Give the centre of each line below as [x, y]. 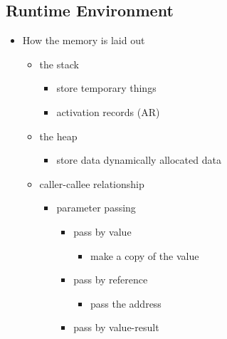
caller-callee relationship [92, 183]
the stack [59, 64]
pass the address [126, 303]
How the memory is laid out [84, 40]
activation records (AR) [108, 111]
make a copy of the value [144, 255]
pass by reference [111, 280]
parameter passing [96, 208]
